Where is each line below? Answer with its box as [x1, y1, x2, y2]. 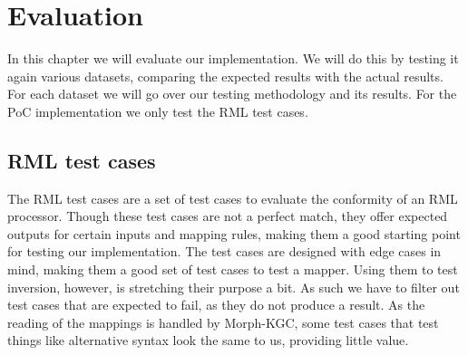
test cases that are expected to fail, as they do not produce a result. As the [7, 295, 425, 314]
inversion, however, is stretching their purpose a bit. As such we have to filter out [7, 277, 460, 296]
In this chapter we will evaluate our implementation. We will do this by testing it [7, 49, 459, 68]
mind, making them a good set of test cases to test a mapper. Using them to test [7, 260, 458, 279]
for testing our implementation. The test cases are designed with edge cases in [7, 242, 442, 261]
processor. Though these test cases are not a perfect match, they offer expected [7, 206, 448, 225]
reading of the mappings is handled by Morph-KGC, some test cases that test [7, 312, 439, 331]
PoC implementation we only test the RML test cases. [7, 101, 308, 120]
